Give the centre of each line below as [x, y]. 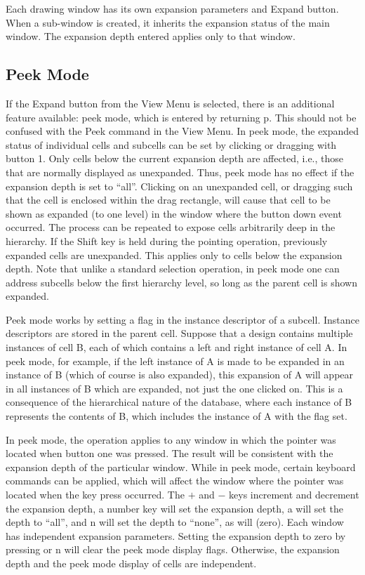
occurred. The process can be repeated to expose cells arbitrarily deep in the [171, 227]
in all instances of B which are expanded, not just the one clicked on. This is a [174, 388]
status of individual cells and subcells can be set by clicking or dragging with [171, 144]
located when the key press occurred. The [95, 495]
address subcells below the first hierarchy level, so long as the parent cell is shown [181, 282]
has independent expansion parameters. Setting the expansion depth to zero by [176, 535]
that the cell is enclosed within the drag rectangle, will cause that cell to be [168, 200]
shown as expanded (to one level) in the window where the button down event [174, 213]
